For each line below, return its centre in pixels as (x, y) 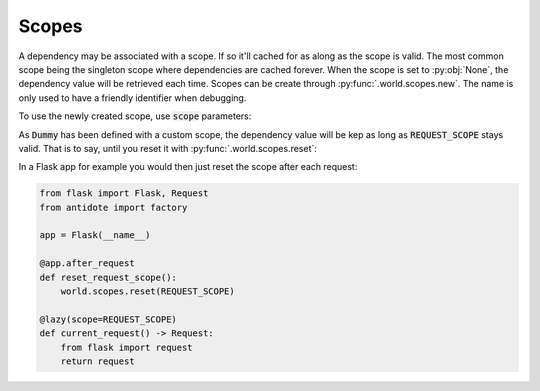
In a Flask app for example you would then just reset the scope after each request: (188, 167)
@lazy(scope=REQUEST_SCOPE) (108, 319)
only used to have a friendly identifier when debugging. (132, 97)
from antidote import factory (113, 207)
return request (97, 361)
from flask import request (127, 347)
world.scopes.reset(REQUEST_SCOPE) (147, 291)
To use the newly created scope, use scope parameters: (135, 116)
